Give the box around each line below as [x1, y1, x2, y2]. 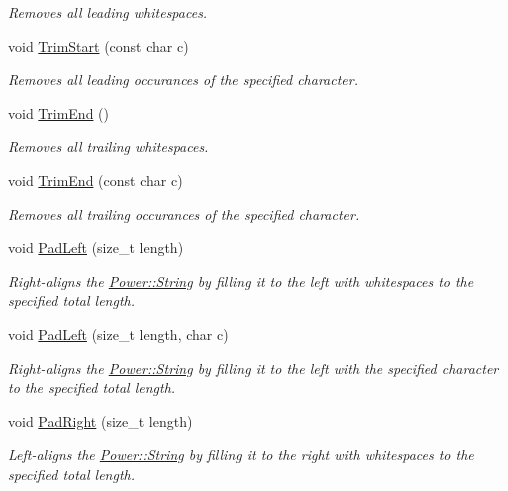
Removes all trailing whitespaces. [8, 136, 209, 157]
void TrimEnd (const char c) [8, 169, 183, 190]
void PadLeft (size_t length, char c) [8, 323, 229, 344]
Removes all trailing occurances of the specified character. [8, 203, 360, 224]
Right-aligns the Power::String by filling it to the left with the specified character [8, 357, 499, 378]
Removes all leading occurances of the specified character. [8, 69, 358, 90]
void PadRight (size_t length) [8, 410, 193, 431]
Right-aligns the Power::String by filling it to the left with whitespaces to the [8, 270, 474, 291]
